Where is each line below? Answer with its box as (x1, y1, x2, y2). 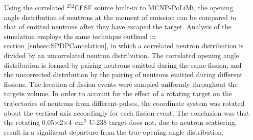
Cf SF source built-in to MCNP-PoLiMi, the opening (74, 2, 233, 12)
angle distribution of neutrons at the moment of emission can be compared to (4, 12, 236, 22)
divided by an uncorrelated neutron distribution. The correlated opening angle (4, 50, 239, 60)
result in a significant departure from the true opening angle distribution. (4, 126, 224, 137)
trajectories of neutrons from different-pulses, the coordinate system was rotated (4, 98, 245, 108)
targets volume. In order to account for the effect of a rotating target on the (4, 88, 232, 99)
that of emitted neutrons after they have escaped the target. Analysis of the (4, 21, 231, 32)
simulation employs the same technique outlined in (4, 31, 156, 41)
